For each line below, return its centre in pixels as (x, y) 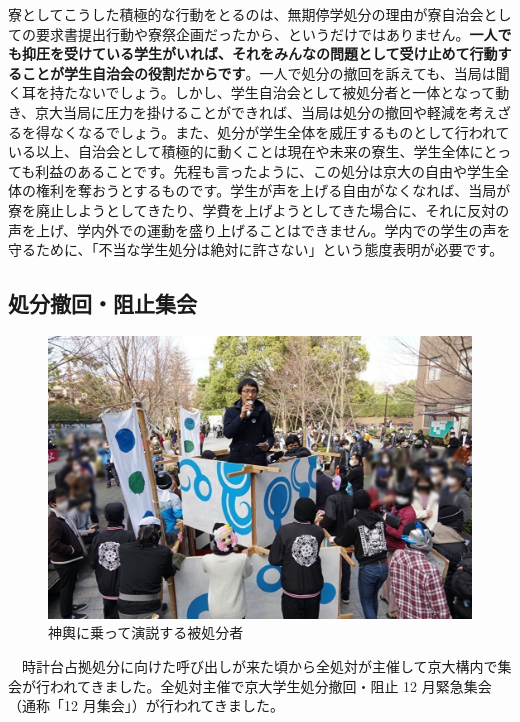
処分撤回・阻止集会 (102, 303)
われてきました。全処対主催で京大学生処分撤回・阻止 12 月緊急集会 (270, 685)
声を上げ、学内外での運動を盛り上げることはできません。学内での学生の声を (259, 229)
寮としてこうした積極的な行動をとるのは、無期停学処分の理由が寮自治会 (246, 14)
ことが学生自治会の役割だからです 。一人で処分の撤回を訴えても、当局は (258, 72)
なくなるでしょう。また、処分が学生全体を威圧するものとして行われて (279, 131)
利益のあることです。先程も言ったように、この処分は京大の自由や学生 (265, 170)
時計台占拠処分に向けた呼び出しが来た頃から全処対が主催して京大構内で (259, 665)
